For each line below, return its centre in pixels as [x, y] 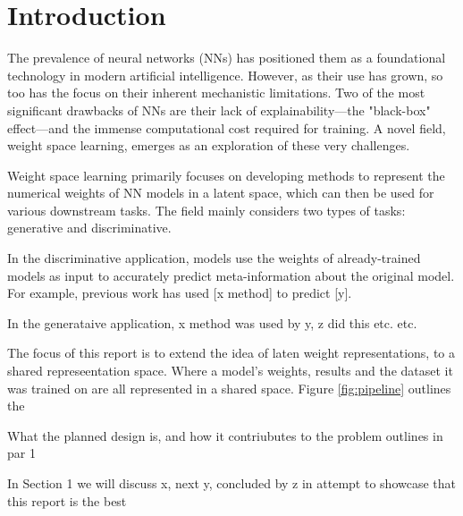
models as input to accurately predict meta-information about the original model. [231, 275]
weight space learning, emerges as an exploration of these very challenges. [209, 145]
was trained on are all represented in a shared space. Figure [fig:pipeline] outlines [229, 388]
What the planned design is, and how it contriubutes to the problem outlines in [225, 435]
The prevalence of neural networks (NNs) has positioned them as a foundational [227, 58]
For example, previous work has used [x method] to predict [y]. [180, 293]
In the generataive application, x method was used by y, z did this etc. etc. [212, 322]
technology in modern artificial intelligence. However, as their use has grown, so [225, 75]
